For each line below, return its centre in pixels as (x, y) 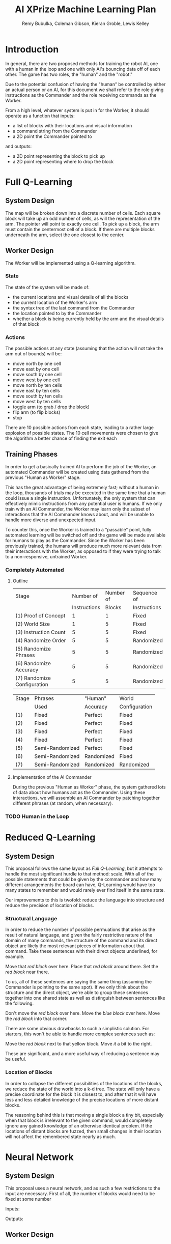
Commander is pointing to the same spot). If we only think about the (77, 987)
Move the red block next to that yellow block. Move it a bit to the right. (79, 1044)
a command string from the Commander (55, 131)
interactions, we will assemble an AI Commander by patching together (86, 798)
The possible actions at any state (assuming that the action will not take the (84, 348)
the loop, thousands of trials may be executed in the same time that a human (85, 493)
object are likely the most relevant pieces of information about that (75, 946)
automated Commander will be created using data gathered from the (77, 472)
